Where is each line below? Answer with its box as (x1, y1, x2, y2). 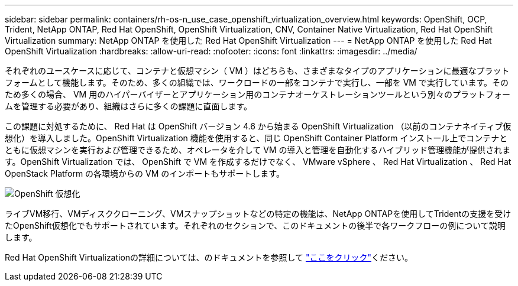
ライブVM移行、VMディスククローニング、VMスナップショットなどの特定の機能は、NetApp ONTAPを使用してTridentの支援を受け (5, 209, 511, 219)
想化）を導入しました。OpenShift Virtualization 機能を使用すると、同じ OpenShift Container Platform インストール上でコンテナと (5, 133, 508, 143)
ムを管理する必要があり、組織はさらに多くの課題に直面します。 (5, 101, 252, 111)
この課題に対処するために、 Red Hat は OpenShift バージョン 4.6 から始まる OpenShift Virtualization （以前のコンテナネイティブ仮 (5, 121, 511, 131)
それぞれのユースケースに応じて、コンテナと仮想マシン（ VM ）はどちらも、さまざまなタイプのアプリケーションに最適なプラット (5, 66, 510, 76)
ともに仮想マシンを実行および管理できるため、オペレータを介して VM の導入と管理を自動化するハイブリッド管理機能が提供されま (5, 145, 511, 155)
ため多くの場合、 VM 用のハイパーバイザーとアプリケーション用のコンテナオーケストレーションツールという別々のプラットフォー (5, 89, 510, 99)
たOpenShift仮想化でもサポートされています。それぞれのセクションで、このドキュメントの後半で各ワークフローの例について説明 (5, 220, 506, 230)
